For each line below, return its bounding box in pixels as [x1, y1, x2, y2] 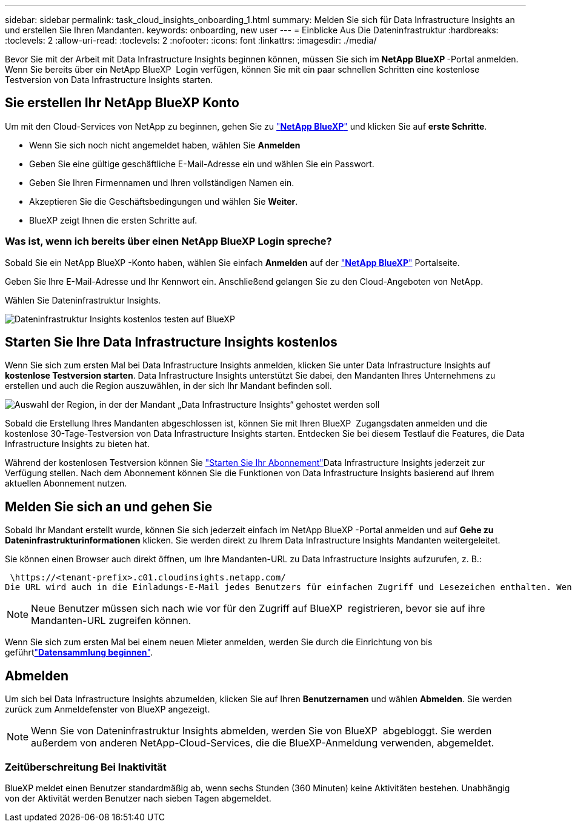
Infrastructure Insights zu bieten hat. [5, 439, 150, 450]
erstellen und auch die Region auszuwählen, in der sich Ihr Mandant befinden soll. [5, 380, 332, 391]
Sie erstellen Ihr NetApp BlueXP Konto [5, 95, 239, 111]
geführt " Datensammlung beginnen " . [5, 647, 153, 658]
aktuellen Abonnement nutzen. [5, 478, 127, 489]
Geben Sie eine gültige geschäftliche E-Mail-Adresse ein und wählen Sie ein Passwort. [29, 158, 374, 169]
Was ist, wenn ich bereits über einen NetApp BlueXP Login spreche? [5, 235, 332, 248]
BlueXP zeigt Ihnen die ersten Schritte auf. [29, 214, 198, 225]
